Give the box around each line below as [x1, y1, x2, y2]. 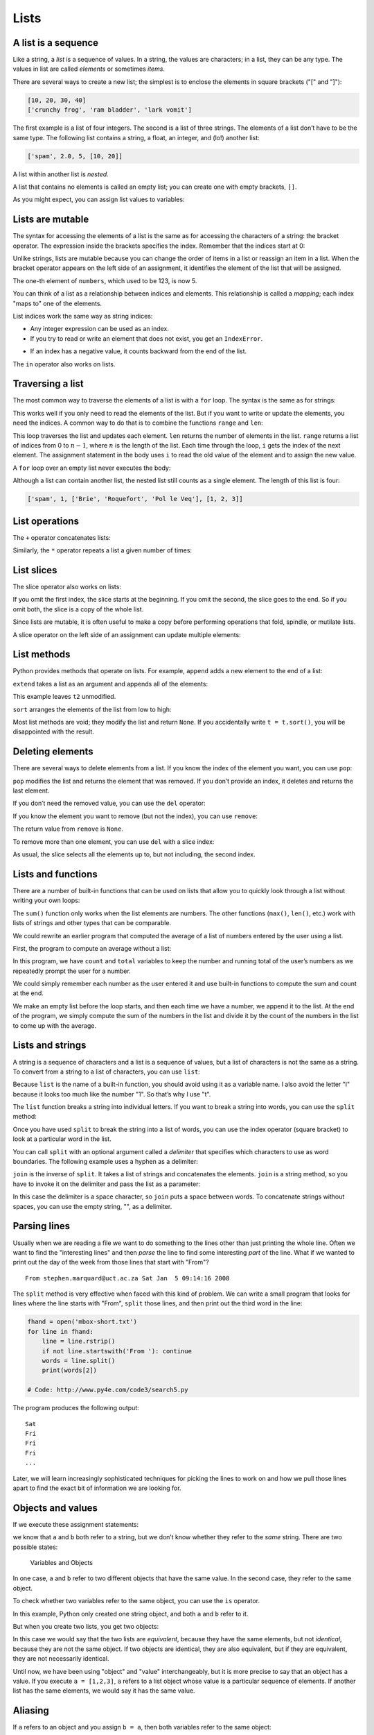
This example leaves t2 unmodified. [12, 693, 116, 701]
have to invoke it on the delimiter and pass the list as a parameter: [12, 1180, 201, 1188]
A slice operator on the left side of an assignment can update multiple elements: [12, 630, 242, 638]
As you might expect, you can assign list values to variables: [12, 195, 185, 204]
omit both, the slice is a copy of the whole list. [12, 604, 144, 613]
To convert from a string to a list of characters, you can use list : [12, 1067, 200, 1076]
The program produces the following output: [12, 1404, 140, 1412]
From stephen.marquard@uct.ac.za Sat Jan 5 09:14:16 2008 [25, 1274, 230, 1282]
